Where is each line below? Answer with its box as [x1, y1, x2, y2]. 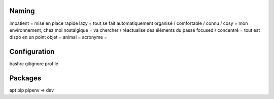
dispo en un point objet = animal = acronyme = [9, 34, 108, 40]
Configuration [9, 47, 55, 56]
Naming [9, 7, 35, 15]
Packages [9, 74, 42, 83]
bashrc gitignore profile [9, 61, 58, 67]
